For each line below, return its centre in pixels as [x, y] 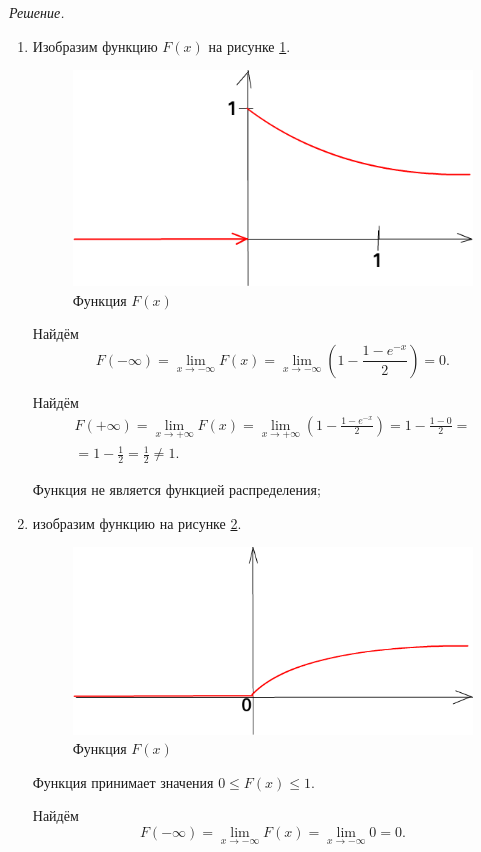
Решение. [37, 12]
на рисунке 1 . [249, 45]
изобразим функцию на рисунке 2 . [137, 522]
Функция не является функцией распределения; [176, 489]
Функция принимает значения [123, 781]
